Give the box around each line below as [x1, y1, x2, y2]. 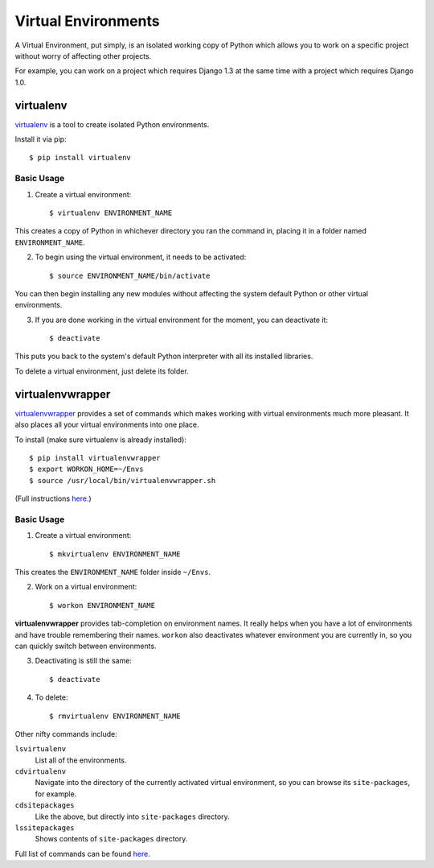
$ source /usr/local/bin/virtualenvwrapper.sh [29, 476, 216, 485]
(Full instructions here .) [14, 494, 92, 503]
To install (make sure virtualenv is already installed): [14, 435, 186, 444]
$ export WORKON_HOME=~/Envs [29, 465, 144, 474]
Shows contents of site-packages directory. [35, 834, 188, 844]
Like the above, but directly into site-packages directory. [35, 812, 231, 821]
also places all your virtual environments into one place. [14, 420, 200, 430]
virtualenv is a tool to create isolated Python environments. [14, 119, 210, 129]
